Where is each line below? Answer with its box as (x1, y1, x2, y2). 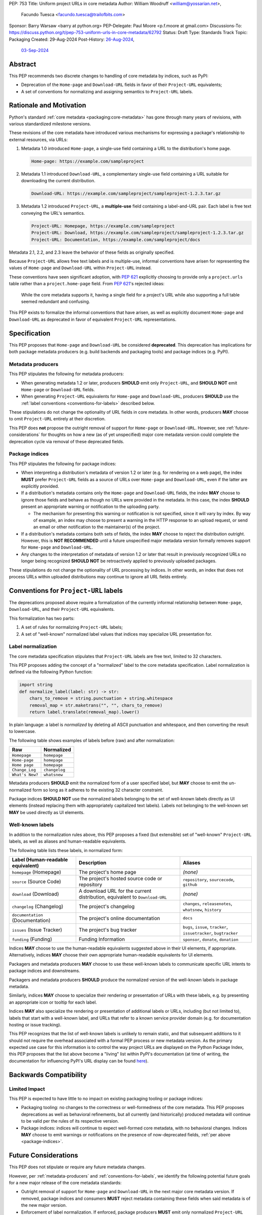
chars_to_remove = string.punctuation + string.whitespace (29, 695, 173, 701)
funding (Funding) (12, 936, 52, 943)
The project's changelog (79, 903, 135, 910)
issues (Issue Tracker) (12, 926, 63, 933)
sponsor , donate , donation (182, 936, 239, 943)
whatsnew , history (182, 906, 222, 913)
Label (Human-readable (12, 856, 68, 863)
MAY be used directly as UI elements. (9, 809, 85, 815)
